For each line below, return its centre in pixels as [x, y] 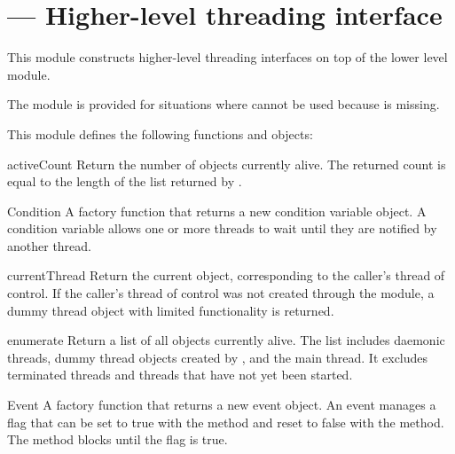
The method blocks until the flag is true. [118, 439]
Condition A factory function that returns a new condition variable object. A [217, 211]
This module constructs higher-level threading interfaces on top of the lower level [227, 57]
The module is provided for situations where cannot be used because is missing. [224, 104]
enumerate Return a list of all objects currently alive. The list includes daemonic [226, 340]
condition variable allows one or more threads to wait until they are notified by [222, 228]
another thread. [49, 245]
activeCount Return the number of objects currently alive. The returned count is [227, 164]
